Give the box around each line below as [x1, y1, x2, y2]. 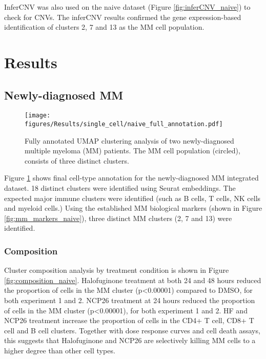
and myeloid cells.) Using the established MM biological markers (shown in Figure [4, 203, 262, 213]
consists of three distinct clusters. [25, 155, 129, 166]
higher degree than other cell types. [4, 345, 115, 355]
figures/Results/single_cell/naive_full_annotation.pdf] [25, 121, 223, 128]
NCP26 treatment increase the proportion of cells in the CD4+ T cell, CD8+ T [4, 315, 254, 326]
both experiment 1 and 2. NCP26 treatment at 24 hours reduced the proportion [4, 295, 255, 306]
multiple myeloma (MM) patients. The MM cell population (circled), [25, 145, 240, 156]
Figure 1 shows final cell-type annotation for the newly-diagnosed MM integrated [4, 172, 259, 183]
